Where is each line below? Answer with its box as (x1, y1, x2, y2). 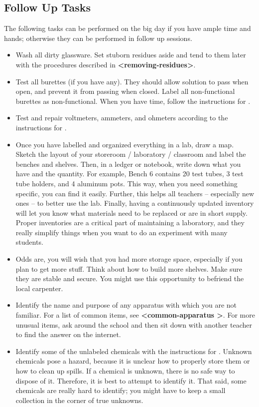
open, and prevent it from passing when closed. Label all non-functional (15, 86, 235, 96)
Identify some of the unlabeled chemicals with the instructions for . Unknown (15, 346, 252, 356)
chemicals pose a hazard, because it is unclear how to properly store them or (15, 356, 250, 366)
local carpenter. (15, 283, 63, 293)
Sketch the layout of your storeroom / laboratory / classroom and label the (15, 149, 246, 159)
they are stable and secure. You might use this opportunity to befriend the (15, 273, 244, 284)
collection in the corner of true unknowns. (15, 395, 143, 405)
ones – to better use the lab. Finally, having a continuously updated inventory (15, 198, 254, 208)
